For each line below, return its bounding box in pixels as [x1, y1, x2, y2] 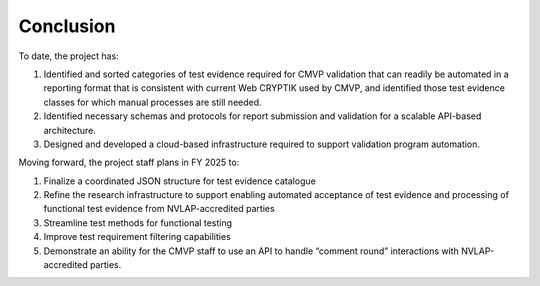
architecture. [43, 124, 97, 136]
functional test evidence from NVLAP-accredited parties [43, 203, 275, 215]
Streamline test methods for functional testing [43, 216, 233, 229]
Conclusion [18, 15, 116, 37]
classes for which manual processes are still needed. [43, 96, 262, 108]
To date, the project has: [18, 50, 119, 62]
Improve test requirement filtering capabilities [43, 231, 232, 243]
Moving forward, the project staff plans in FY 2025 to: [18, 156, 240, 169]
